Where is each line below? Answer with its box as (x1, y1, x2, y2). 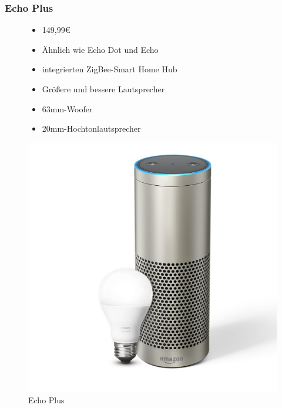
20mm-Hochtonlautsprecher (42, 122, 141, 135)
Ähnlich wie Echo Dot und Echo (42, 43, 159, 55)
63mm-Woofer (42, 102, 93, 115)
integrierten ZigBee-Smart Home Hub (42, 63, 177, 75)
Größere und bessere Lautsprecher (42, 83, 165, 95)
